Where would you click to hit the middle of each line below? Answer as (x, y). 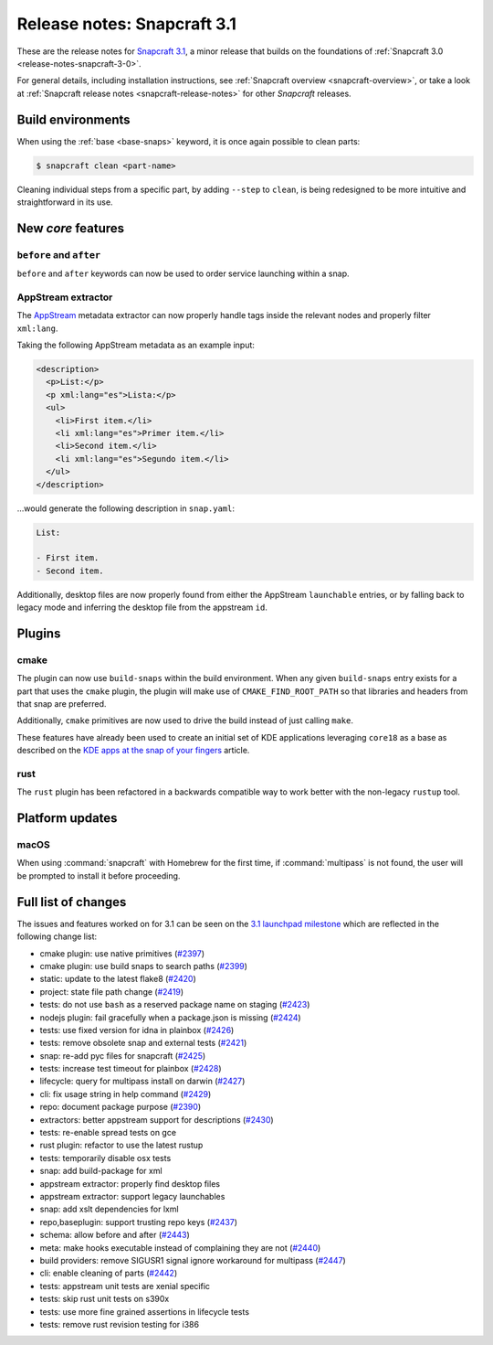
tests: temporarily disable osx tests (105, 1158)
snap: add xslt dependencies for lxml (109, 1209)
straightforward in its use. (65, 202)
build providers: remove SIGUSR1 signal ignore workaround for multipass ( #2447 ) (193, 1260)
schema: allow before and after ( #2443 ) (115, 1235)
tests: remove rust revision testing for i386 (120, 1324)
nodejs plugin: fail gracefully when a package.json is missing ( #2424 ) (170, 1017)
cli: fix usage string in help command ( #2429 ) (126, 1094)
